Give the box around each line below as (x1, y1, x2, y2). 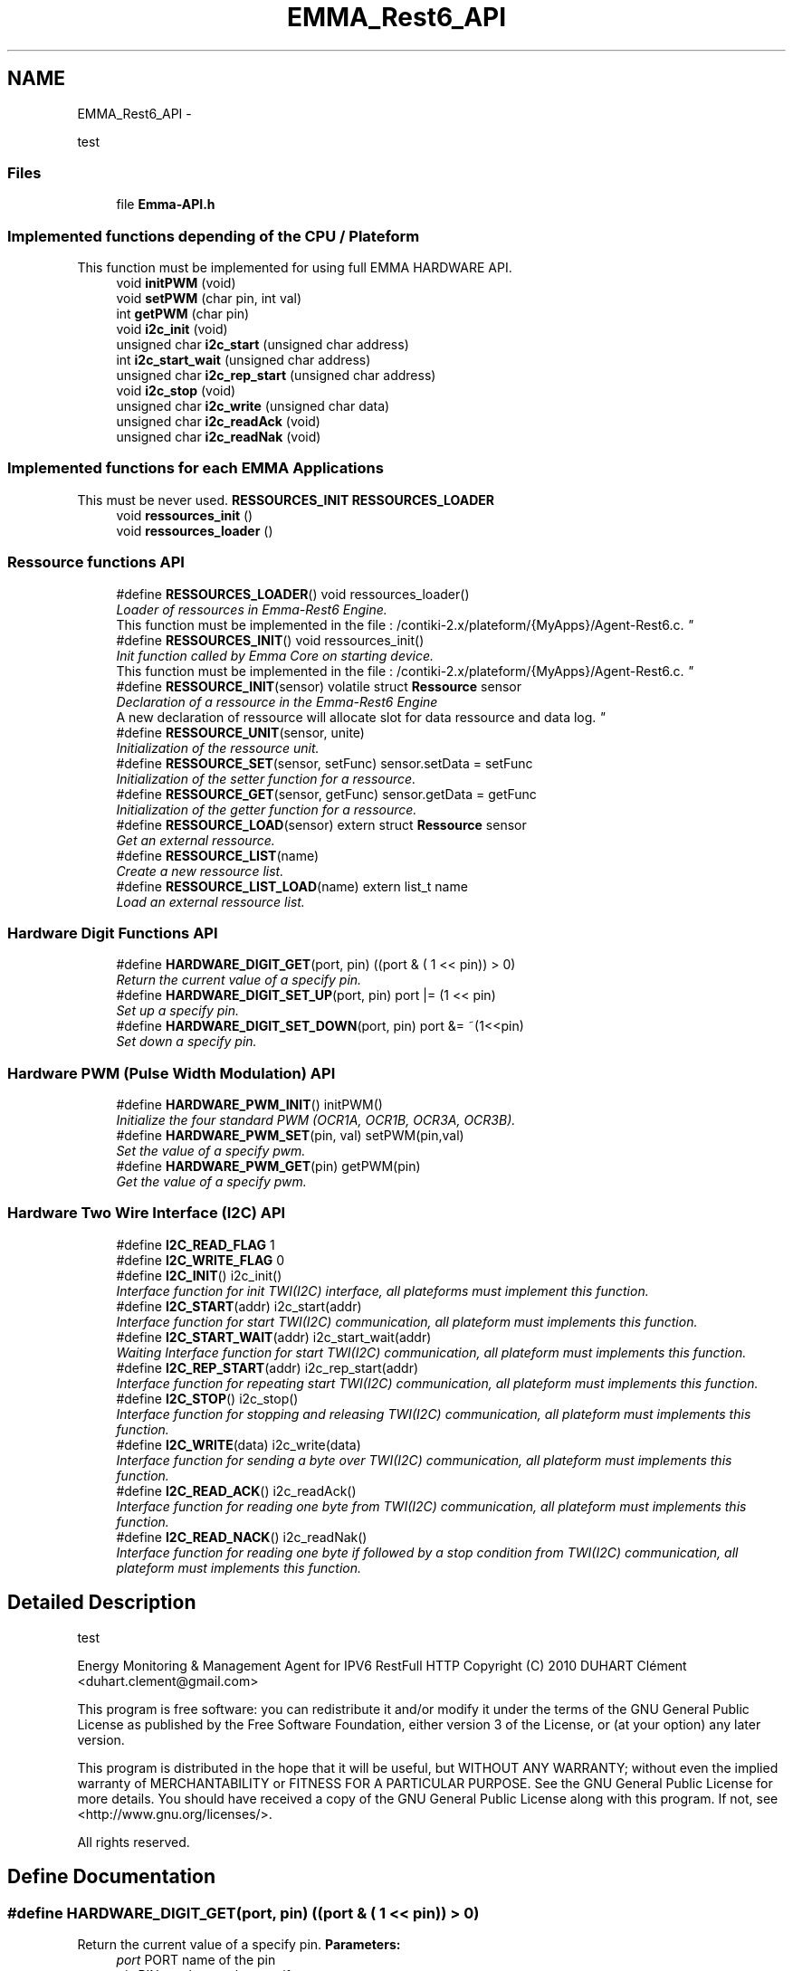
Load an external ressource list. (116, 893, 305, 909)
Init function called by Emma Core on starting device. (116, 647, 435, 663)
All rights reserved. (77, 1833, 190, 1850)
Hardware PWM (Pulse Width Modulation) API (7, 1063, 336, 1082)
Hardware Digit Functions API (7, 923, 218, 942)
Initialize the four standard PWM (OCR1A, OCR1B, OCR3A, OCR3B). (116, 1112, 516, 1128)
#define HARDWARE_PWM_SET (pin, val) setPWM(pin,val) (116, 1128, 464, 1144)
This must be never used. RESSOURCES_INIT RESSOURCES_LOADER (77, 491, 495, 508)
